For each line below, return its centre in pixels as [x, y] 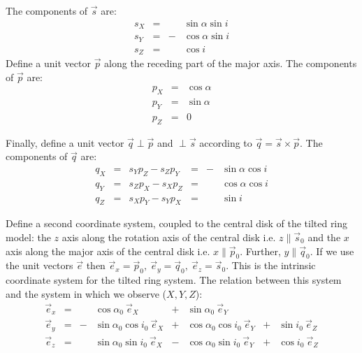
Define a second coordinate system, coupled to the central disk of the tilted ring [177, 223]
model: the [28, 237]
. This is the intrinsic [271, 265]
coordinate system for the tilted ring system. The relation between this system [174, 280]
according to [226, 142]
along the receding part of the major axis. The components [231, 63]
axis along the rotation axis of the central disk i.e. [169, 237]
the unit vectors [39, 265]
